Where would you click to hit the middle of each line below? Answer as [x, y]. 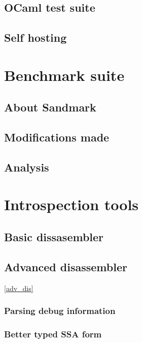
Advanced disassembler [66, 266]
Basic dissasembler [54, 237]
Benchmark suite [64, 75]
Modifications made [57, 137]
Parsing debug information [60, 311]
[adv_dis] [19, 288]
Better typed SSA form [53, 334]
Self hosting [35, 37]
